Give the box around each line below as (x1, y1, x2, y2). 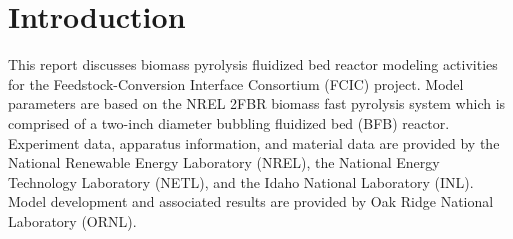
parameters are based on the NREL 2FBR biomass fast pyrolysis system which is (8, 93, 506, 114)
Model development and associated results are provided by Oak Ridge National (8, 191, 494, 212)
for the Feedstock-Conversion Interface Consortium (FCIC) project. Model (8, 73, 464, 94)
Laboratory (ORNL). (8, 210, 137, 231)
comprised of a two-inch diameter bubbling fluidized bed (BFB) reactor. (8, 112, 450, 133)
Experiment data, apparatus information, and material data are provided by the (8, 132, 500, 153)
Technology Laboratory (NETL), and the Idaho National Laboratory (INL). (8, 171, 474, 192)
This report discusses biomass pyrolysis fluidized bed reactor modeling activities (8, 54, 498, 75)
